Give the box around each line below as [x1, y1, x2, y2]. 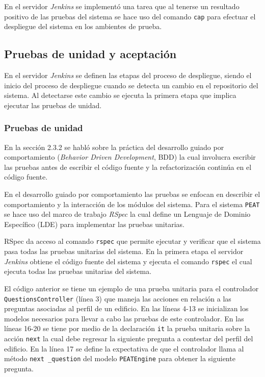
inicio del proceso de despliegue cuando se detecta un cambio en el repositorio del [4, 80, 258, 90]
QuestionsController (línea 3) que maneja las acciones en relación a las [4, 293, 231, 304]
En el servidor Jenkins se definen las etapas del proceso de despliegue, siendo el [4, 70, 252, 81]
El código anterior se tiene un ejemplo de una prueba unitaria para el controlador [4, 283, 259, 293]
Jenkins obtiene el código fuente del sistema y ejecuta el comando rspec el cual [4, 256, 252, 266]
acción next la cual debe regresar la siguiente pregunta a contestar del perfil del [4, 333, 253, 344]
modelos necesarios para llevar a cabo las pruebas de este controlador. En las [4, 313, 244, 323]
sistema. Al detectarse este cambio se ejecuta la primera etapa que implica [4, 90, 236, 100]
